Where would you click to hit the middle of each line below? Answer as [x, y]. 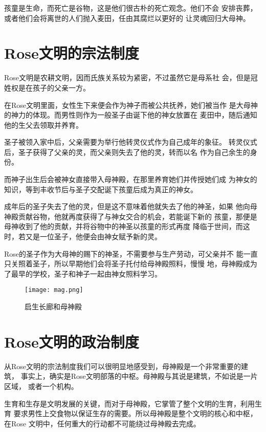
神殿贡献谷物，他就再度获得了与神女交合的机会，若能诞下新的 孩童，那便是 [131, 216]
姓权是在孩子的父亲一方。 [47, 87]
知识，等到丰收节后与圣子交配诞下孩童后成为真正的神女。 [101, 189]
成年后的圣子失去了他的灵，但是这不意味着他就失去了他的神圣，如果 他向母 [131, 206]
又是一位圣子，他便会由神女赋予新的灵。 [93, 236]
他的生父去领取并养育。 [43, 124]
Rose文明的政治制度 [72, 341]
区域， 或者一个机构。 [41, 386]
